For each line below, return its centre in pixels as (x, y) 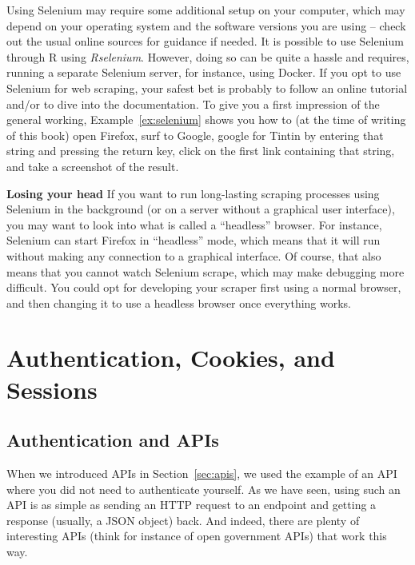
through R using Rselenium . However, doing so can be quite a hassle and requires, (208, 56)
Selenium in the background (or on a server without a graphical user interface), (201, 209)
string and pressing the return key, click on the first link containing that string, (201, 151)
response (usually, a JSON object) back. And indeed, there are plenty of (183, 520)
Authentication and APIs (113, 440)
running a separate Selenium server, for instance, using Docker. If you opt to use (204, 72)
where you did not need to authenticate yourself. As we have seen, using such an (204, 489)
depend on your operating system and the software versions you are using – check (206, 25)
